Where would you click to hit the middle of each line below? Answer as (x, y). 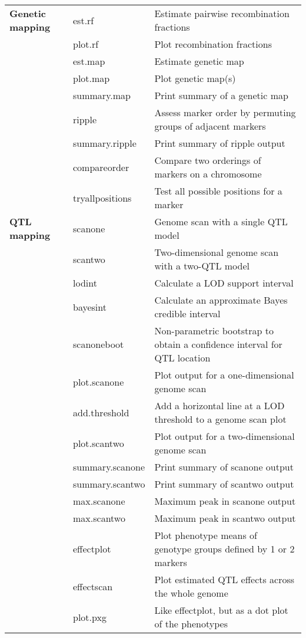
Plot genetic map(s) (195, 78)
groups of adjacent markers (210, 126)
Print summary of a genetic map (221, 95)
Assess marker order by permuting (225, 112)
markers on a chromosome (208, 174)
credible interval (187, 313)
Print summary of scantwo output (224, 484)
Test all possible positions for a (218, 191)
